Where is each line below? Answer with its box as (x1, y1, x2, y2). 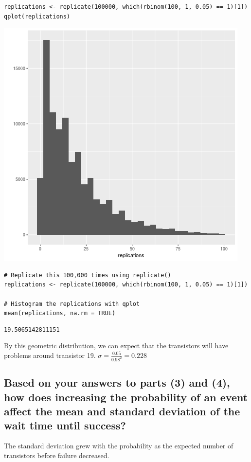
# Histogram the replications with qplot (4, 300, 140, 307)
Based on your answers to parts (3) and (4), (4, 375, 230, 390)
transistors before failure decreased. (4, 450, 109, 460)
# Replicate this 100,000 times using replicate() (4, 271, 171, 279)
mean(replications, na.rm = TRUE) (4, 310, 116, 317)
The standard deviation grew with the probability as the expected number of (4, 441, 233, 451)
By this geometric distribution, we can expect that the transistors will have (4, 340, 229, 351)
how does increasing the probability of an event (4, 389, 248, 404)
